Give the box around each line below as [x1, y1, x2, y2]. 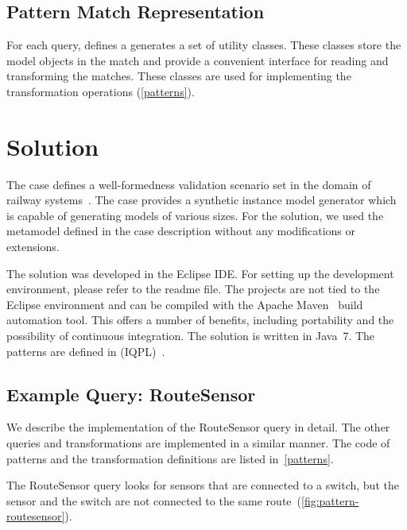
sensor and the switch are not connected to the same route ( [6, 492, 301, 509]
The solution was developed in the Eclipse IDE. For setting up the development [6, 265, 394, 281]
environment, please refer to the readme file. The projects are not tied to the [6, 280, 380, 297]
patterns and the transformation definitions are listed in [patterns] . [6, 450, 334, 466]
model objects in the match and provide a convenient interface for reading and [6, 52, 389, 68]
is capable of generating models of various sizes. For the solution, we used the [6, 207, 384, 223]
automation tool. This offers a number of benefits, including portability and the [6, 311, 394, 328]
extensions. [6, 238, 60, 255]
